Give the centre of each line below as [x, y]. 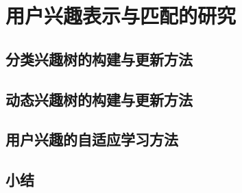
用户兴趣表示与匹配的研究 [121, 15]
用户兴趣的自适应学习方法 [92, 139]
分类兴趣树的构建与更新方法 [99, 59]
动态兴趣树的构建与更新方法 [99, 99]
